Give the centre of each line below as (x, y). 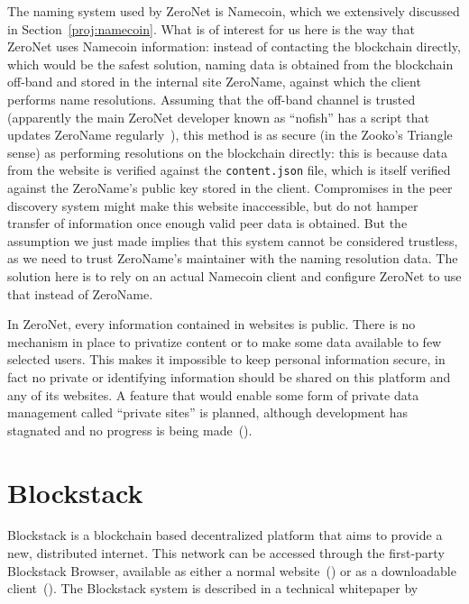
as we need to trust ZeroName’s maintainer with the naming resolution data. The (233, 258)
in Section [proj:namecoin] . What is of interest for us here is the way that (211, 28)
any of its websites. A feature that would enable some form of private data (213, 394)
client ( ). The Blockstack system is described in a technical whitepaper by (213, 588)
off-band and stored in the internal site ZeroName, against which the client (214, 82)
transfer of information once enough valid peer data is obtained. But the (207, 223)
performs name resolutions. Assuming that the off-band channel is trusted (212, 99)
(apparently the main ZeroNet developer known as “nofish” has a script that (218, 117)
